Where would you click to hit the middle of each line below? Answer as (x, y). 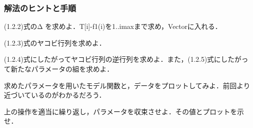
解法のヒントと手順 (40, 8)
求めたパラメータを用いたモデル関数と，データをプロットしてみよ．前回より (127, 85)
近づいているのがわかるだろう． (55, 95)
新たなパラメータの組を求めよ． (62, 69)
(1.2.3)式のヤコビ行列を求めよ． (55, 42)
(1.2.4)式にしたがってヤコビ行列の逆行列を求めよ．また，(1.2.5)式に (113, 59)
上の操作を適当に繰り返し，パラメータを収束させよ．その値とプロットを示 (124, 111)
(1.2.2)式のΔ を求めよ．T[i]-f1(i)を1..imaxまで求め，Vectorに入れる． (113, 26)
